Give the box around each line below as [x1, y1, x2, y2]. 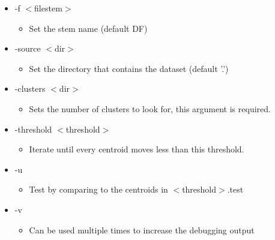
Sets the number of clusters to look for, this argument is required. [29, 102, 271, 115]
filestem [34, 2, 62, 14]
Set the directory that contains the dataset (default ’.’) [29, 62, 229, 74]
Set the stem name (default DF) [29, 22, 148, 34]
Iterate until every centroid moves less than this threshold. [29, 143, 244, 155]
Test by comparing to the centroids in [29, 183, 168, 196]
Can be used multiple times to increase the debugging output [29, 223, 255, 236]
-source [14, 42, 41, 55]
